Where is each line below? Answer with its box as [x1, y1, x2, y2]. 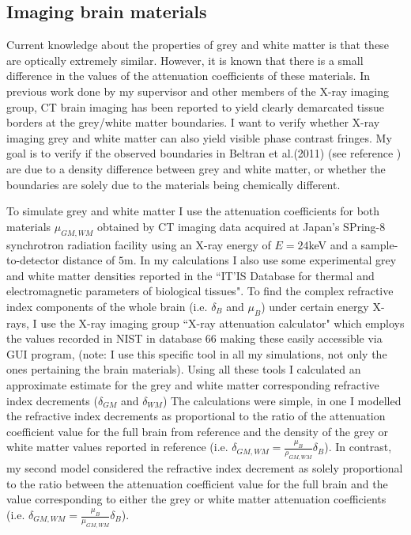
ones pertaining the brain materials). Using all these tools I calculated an [6, 361, 361, 378]
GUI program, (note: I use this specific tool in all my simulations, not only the [6, 345, 387, 362]
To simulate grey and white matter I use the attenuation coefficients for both [6, 203, 380, 219]
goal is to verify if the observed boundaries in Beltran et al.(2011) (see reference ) [6, 145, 402, 161]
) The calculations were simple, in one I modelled [162, 392, 402, 408]
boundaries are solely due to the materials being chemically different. [6, 176, 341, 192]
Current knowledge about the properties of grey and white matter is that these [6, 36, 389, 53]
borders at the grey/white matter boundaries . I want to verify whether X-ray [6, 114, 380, 131]
